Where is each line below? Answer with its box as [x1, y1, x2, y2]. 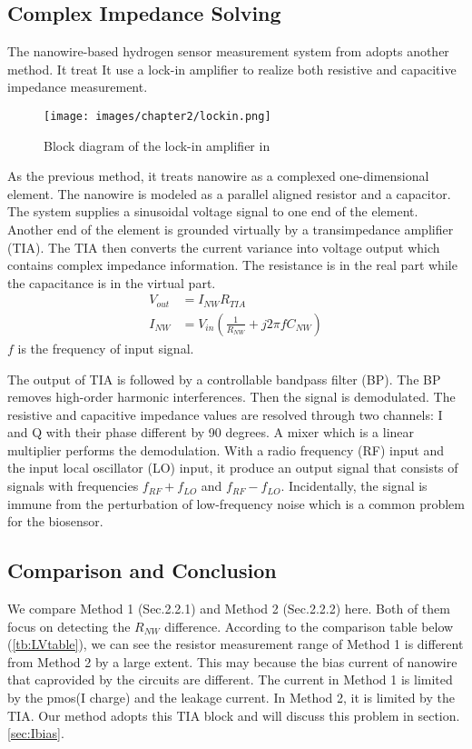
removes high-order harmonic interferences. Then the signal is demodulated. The [7, 387, 456, 406]
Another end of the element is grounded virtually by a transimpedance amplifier [7, 220, 454, 239]
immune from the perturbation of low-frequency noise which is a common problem [7, 494, 465, 513]
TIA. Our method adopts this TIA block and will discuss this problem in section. [7, 705, 460, 724]
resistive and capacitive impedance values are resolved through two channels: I [7, 404, 443, 424]
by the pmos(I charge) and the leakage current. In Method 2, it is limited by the [7, 688, 455, 707]
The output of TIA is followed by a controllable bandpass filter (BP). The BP [7, 369, 441, 388]
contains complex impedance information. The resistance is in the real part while [7, 255, 457, 275]
